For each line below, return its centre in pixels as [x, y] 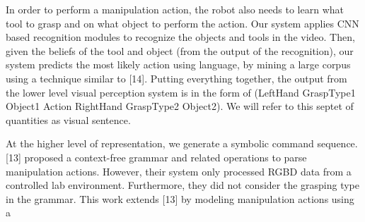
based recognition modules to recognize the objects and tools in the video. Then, [180, 37]
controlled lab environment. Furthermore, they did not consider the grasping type [183, 185]
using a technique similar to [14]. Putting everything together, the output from [176, 78]
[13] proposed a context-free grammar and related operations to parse [156, 157]
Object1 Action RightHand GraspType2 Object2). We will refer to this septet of [180, 106]
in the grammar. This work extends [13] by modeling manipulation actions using [180, 198]
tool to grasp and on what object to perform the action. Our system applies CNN [182, 23]
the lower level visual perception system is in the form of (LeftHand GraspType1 [181, 92]
